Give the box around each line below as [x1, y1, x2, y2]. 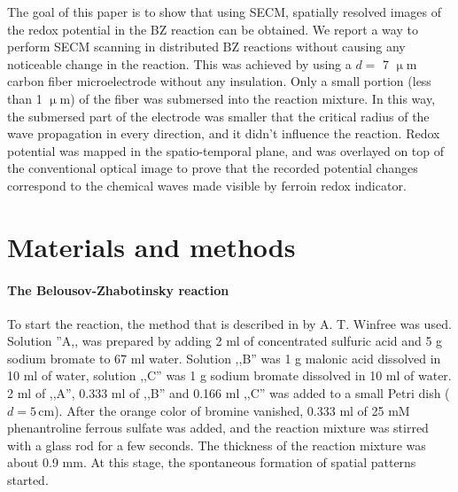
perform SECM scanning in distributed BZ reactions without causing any [7, 37, 406, 56]
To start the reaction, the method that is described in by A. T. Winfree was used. [7, 314, 452, 332]
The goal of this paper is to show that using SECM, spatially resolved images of [7, 3, 442, 20]
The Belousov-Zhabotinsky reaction [7, 280, 229, 299]
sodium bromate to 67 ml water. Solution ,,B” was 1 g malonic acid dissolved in [7, 348, 441, 367]
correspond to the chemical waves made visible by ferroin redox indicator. [7, 176, 407, 194]
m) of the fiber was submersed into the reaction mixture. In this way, [59, 89, 436, 107]
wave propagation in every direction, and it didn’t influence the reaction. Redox [7, 124, 440, 143]
